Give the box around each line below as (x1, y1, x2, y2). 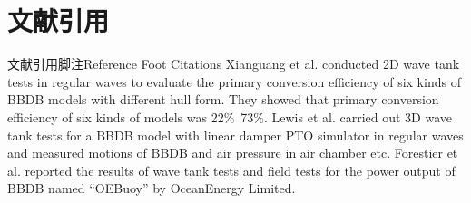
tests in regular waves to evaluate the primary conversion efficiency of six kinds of (7, 72, 461, 91)
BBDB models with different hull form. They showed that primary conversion (7, 90, 439, 109)
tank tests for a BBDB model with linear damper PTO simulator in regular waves (7, 125, 464, 144)
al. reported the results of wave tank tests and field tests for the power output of (7, 160, 456, 179)
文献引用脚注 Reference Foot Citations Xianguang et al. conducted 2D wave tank (7, 54, 460, 73)
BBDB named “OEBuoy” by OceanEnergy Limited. (7, 179, 296, 198)
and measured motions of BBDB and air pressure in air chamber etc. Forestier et (7, 143, 458, 162)
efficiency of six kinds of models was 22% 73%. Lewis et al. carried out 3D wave (7, 107, 452, 126)
